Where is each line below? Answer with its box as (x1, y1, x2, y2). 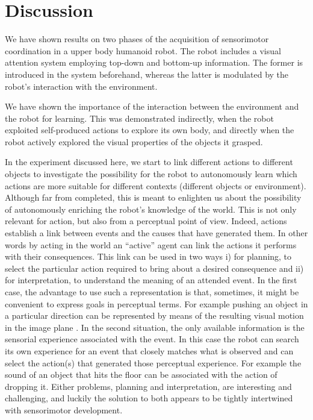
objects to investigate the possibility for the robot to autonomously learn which (5, 168, 297, 180)
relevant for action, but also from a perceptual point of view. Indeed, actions (5, 215, 287, 227)
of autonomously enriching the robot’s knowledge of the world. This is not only (5, 202, 297, 215)
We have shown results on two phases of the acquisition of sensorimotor (5, 33, 269, 45)
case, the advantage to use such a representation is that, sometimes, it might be (5, 286, 299, 298)
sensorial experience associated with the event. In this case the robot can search (5, 333, 299, 345)
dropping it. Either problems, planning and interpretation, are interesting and (5, 380, 292, 392)
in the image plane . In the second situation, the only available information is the (5, 321, 305, 333)
